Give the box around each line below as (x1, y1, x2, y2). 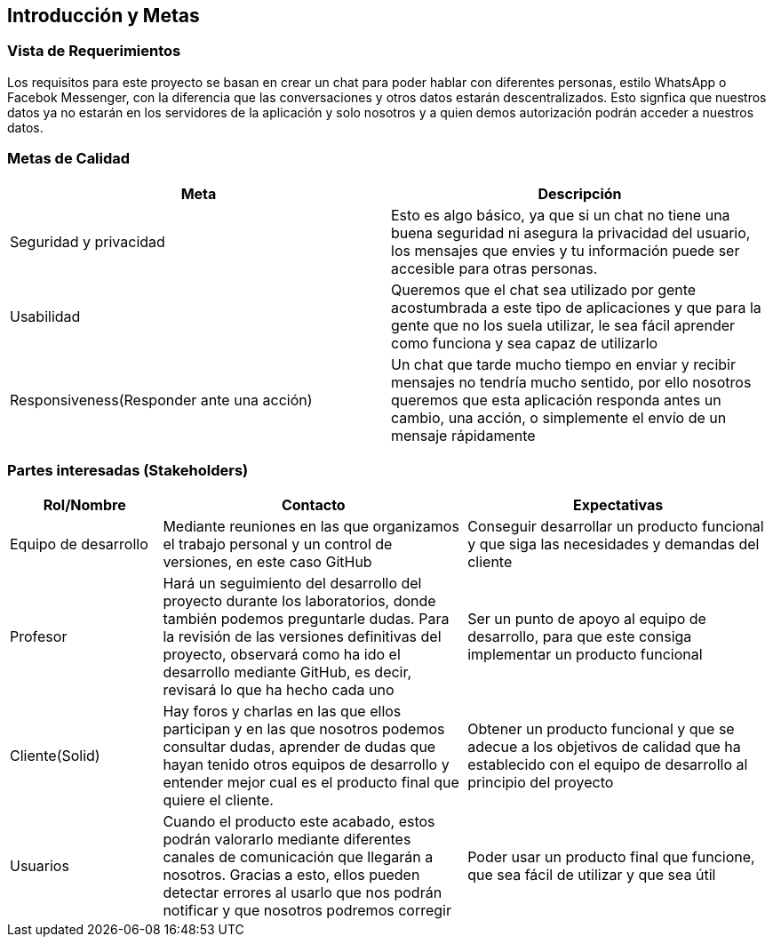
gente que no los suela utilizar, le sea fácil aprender (391, 316, 736, 334)
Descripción (538, 184, 622, 203)
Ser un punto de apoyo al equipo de (467, 610, 706, 628)
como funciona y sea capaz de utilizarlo (391, 333, 658, 352)
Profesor (10, 628, 68, 646)
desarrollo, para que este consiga (467, 628, 692, 646)
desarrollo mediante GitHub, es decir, (163, 663, 412, 682)
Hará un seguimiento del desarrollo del (163, 574, 422, 593)
